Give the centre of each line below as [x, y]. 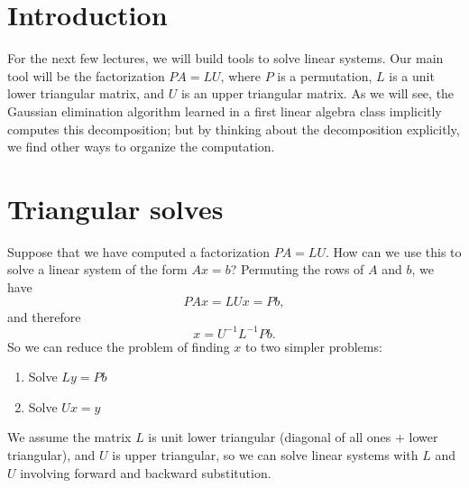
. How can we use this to [393, 251]
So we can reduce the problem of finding [119, 346]
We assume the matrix [69, 437]
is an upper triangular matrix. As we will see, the [317, 93]
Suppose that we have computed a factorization [139, 251]
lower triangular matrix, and [86, 93]
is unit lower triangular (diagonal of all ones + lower [293, 437]
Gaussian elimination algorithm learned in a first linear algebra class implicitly [225, 110]
